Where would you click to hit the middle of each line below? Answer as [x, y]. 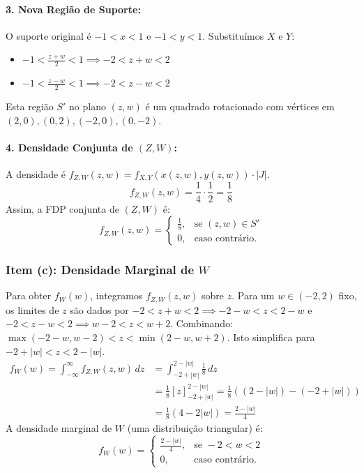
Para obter [29, 295]
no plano [88, 106]
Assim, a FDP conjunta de [62, 208]
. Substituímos [233, 35]
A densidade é [36, 174]
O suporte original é [48, 35]
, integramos [116, 295]
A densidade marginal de [59, 428]
